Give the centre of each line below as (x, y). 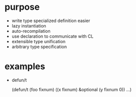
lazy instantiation (29, 25)
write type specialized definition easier (51, 21)
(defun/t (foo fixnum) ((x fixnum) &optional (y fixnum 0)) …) (72, 89)
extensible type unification (39, 41)
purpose (22, 7)
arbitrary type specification (39, 47)
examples (25, 66)
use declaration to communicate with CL (53, 36)
